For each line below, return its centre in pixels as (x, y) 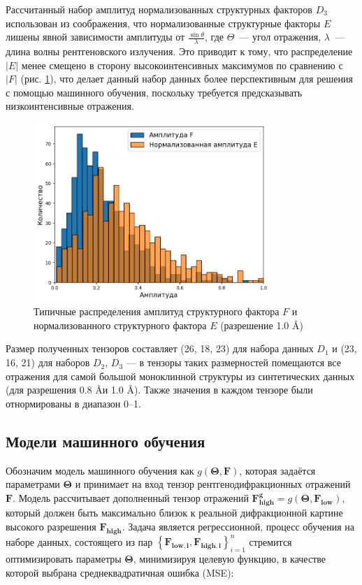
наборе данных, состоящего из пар (79, 541)
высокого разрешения (51, 526)
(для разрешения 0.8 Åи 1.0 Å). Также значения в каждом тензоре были (159, 390)
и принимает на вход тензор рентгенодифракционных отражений (213, 484)
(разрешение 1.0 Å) (262, 325)
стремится (270, 541)
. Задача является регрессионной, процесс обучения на (238, 526)
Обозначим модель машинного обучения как (100, 470)
